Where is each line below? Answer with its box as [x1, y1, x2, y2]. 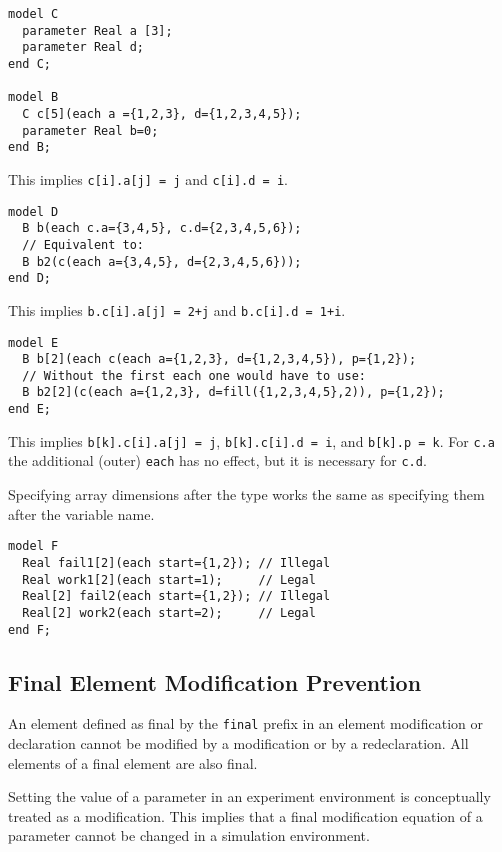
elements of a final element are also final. [8, 752, 258, 773]
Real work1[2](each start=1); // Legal [22, 572, 316, 587]
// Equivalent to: [22, 237, 145, 252]
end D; [8, 271, 51, 286]
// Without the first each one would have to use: [22, 368, 366, 383]
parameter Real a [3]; [22, 23, 173, 38]
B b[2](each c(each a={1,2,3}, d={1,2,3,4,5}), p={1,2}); [22, 352, 417, 367]
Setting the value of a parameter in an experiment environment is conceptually [8, 786, 491, 807]
